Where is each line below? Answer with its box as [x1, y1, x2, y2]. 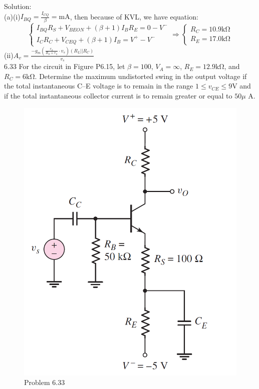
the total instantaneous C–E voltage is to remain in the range [4, 80, 193, 91]
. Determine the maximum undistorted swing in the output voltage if [35, 70, 247, 81]
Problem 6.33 [24, 377, 65, 387]
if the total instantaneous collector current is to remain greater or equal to [4, 90, 232, 100]
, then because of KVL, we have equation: [70, 11, 198, 21]
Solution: [4, 1, 32, 11]
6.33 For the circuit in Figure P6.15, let [4, 61, 125, 71]
